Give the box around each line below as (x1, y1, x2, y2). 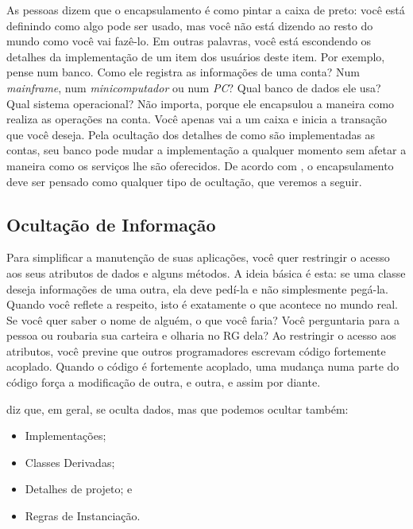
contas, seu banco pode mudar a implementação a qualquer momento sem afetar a (6, 142, 407, 158)
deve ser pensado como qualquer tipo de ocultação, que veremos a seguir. (6, 173, 362, 189)
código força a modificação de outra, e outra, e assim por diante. (6, 374, 321, 391)
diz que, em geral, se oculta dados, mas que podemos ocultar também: (6, 400, 349, 417)
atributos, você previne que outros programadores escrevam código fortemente (6, 342, 386, 359)
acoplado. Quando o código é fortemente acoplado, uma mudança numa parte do (6, 358, 399, 375)
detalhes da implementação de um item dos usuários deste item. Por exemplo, (6, 48, 385, 64)
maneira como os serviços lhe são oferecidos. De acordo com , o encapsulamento (6, 157, 394, 173)
